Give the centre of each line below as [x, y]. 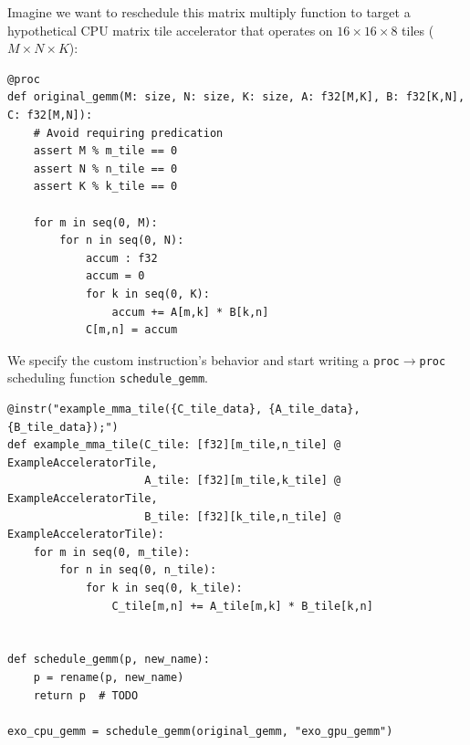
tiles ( [418, 30]
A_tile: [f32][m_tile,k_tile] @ [243, 481]
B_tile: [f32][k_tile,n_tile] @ [243, 516]
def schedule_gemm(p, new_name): [109, 660]
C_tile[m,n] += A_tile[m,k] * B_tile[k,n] [242, 606]
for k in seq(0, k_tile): [164, 588]
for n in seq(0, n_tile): [138, 570]
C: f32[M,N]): [50, 115]
